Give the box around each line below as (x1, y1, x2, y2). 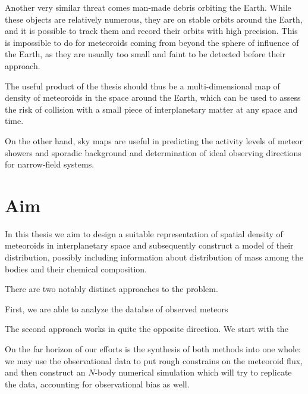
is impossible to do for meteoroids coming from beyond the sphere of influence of (5, 36, 299, 48)
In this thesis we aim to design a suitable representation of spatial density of (5, 227, 283, 240)
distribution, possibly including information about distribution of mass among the (5, 251, 303, 263)
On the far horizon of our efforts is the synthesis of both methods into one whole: (5, 343, 301, 355)
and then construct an (5, 366, 86, 379)
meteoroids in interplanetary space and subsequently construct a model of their (5, 239, 294, 252)
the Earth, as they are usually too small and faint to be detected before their (5, 48, 285, 60)
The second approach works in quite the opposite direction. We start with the (5, 322, 288, 335)
